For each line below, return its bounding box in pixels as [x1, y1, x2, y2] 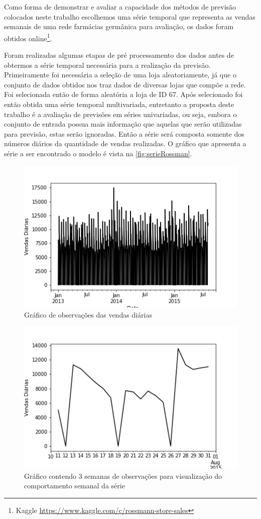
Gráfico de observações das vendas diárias [24, 309, 152, 320]
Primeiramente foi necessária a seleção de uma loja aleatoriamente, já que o [4, 69, 236, 80]
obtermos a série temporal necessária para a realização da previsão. [4, 59, 211, 70]
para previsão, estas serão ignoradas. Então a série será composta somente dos [4, 128, 244, 139]
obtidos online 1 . [4, 31, 52, 43]
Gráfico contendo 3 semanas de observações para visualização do [24, 470, 222, 481]
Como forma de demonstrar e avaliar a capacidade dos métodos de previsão [4, 2, 236, 12]
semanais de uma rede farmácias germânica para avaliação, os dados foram [4, 21, 234, 32]
